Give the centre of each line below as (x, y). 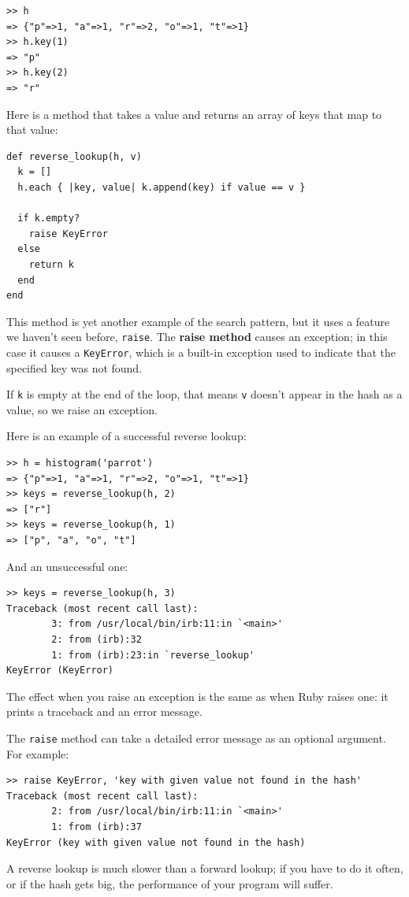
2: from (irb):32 (97, 639)
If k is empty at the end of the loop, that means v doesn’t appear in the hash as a (204, 394)
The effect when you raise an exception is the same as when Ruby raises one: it (197, 696)
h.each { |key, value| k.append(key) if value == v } (162, 187)
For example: (38, 753)
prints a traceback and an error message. (104, 712)
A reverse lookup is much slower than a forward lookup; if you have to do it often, (205, 868)
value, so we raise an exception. (82, 409)
